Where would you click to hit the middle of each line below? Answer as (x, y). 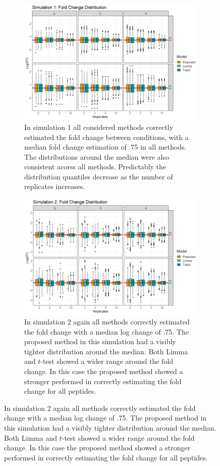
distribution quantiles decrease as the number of (99, 176)
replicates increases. (55, 186)
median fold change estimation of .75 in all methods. (105, 147)
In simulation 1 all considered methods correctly (99, 127)
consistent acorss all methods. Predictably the (95, 167)
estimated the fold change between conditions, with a (106, 137)
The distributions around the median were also (97, 156)
